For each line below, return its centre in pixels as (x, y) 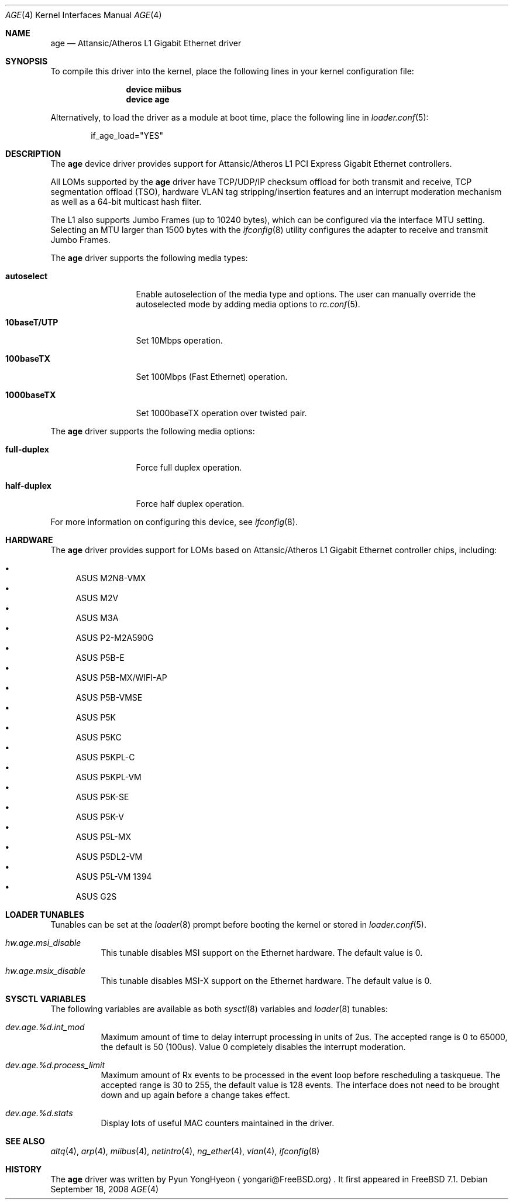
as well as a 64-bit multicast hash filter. (126, 202)
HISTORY (24, 1169)
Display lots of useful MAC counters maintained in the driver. (218, 1123)
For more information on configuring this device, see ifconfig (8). (174, 522)
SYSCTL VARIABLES (46, 999)
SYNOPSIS (27, 61)
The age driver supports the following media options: (153, 431)
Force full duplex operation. (189, 467)
